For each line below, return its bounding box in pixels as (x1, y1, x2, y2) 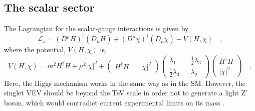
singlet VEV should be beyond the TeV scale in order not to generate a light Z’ (4, 87, 247, 98)
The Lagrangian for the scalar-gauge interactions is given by (4, 23, 189, 34)
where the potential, (4, 44, 66, 55)
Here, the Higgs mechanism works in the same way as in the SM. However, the (4, 77, 245, 88)
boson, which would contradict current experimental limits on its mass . (4, 97, 224, 107)
